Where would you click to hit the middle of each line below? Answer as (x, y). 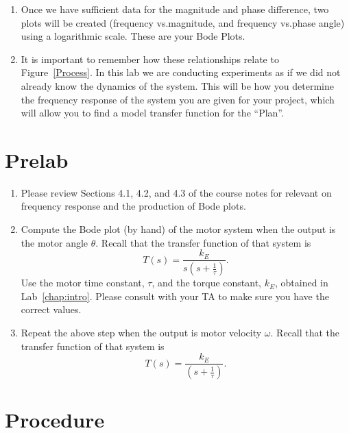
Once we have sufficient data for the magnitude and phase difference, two (175, 9)
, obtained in (301, 283)
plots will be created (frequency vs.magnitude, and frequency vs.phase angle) (183, 22)
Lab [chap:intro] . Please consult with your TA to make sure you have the (175, 296)
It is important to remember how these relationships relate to (150, 59)
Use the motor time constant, (83, 283)
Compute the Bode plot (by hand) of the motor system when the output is (178, 229)
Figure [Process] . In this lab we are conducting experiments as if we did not (181, 72)
